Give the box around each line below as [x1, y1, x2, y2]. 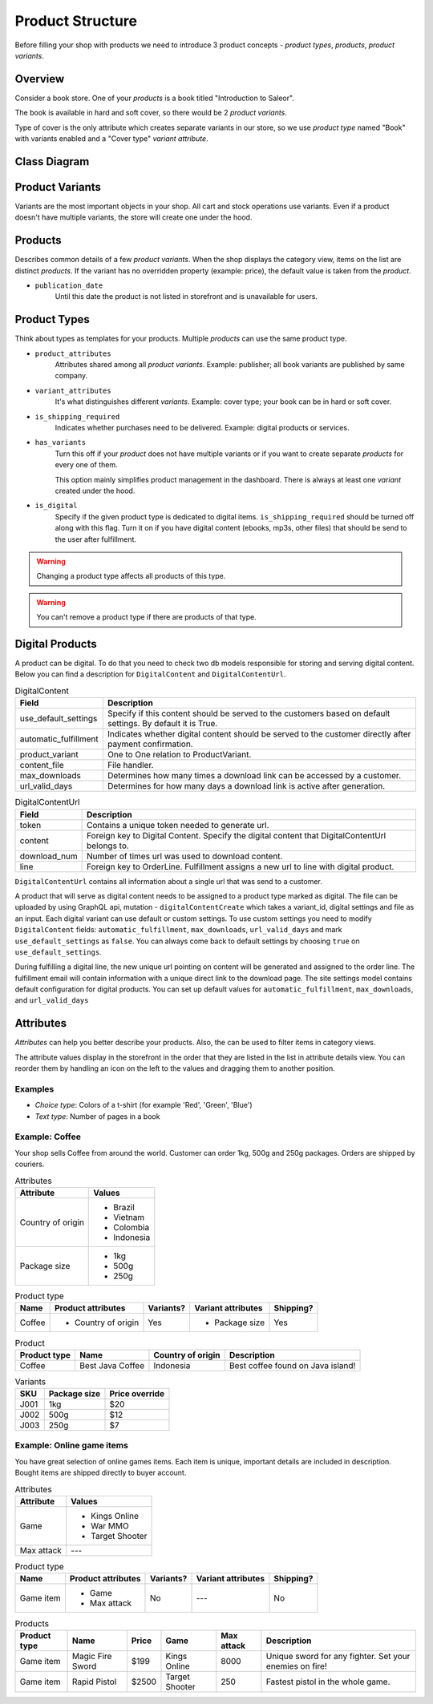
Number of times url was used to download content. [87, 850, 283, 862]
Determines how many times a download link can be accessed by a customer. [107, 770, 401, 781]
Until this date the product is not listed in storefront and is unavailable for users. [55, 292, 318, 301]
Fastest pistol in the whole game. [265, 1676, 391, 1687]
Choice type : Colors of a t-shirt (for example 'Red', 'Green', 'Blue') [34, 1100, 253, 1110]
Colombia [113, 1221, 150, 1233]
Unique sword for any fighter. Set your [265, 1650, 411, 1662]
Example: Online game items [14, 1440, 128, 1451]
